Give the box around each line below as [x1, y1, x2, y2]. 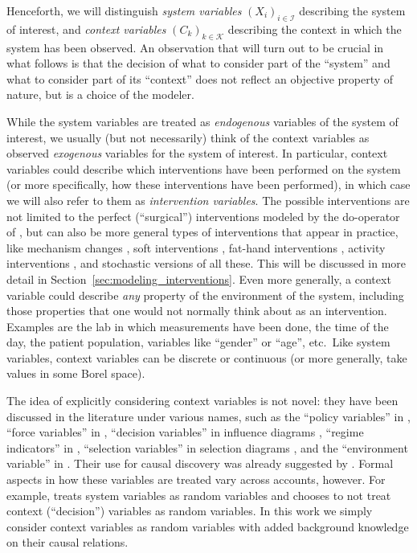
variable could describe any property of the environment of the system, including [6, 286, 404, 303]
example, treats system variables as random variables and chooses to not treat [6, 486, 391, 503]
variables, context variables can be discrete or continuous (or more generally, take [6, 349, 407, 366]
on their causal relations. [6, 534, 129, 551]
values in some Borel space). [6, 365, 145, 382]
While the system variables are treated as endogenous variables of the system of [6, 113, 399, 129]
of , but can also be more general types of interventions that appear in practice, [6, 223, 399, 240]
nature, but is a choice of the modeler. [6, 86, 194, 103]
